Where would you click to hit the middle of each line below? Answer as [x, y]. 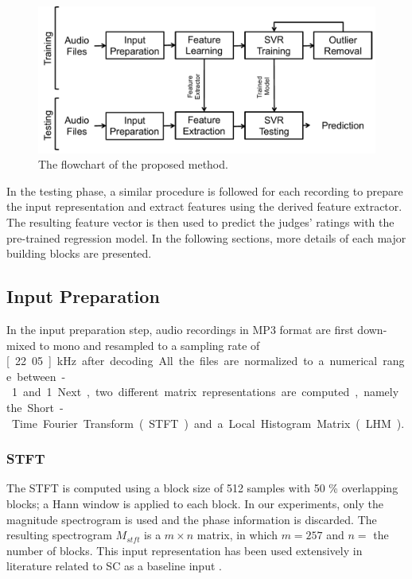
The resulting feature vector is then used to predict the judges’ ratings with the [200, 222]
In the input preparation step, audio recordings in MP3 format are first [180, 330]
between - [41, 376]
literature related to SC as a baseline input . [114, 566]
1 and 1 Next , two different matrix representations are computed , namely [205, 392]
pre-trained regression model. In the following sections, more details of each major [206, 237]
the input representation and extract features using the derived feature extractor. [204, 206]
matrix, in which [237, 535]
